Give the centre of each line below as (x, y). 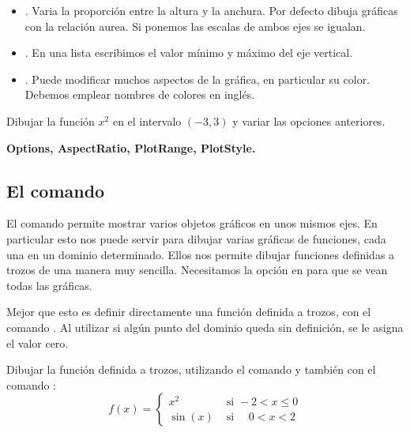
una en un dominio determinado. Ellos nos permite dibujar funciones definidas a (201, 254)
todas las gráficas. (49, 285)
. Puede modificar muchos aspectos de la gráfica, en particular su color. (197, 79)
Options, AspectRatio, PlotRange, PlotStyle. (131, 147)
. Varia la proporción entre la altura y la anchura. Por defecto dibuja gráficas (211, 10)
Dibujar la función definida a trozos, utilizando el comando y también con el (191, 369)
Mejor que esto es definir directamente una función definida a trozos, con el (189, 312)
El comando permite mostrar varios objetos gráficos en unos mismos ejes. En (192, 223)
